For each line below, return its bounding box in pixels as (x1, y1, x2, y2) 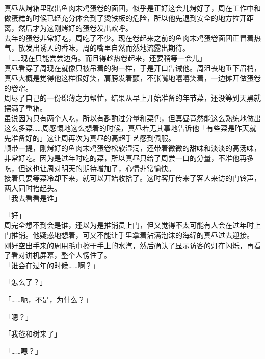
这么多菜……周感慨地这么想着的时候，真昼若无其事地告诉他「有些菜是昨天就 (4, 123, 256, 133)
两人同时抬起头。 (4, 182, 61, 193)
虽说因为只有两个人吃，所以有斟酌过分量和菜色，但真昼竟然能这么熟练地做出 (4, 112, 261, 123)
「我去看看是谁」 (4, 193, 61, 203)
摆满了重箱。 (4, 102, 47, 113)
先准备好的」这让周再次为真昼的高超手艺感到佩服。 (4, 132, 175, 143)
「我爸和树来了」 (4, 328, 61, 339)
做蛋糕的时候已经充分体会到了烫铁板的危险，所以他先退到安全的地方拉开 (4, 12, 247, 23)
